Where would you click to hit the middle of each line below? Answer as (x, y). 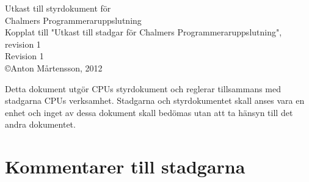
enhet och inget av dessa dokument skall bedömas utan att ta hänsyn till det (149, 112)
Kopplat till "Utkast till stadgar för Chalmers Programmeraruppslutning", (144, 32)
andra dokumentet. (40, 124)
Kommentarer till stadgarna (125, 166)
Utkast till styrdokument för (58, 8)
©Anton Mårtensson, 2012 (54, 67)
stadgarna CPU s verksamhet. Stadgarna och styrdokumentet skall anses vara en (155, 100)
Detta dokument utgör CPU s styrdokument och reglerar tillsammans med (143, 88)
